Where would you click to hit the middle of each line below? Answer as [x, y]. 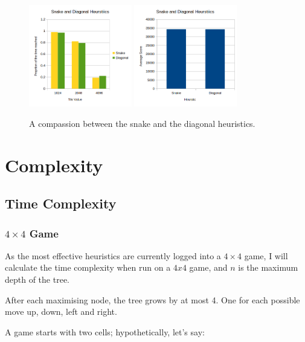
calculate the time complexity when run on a [88, 267]
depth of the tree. [37, 279]
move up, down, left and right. [61, 311]
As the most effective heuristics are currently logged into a [113, 255]
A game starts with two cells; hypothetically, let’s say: [105, 331]
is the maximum [268, 267]
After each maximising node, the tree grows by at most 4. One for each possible [152, 299]
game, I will [266, 255]
